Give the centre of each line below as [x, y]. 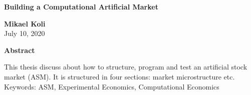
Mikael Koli [25, 23]
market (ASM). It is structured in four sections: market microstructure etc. [119, 76]
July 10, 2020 [25, 33]
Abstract [20, 50]
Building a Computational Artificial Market [81, 6]
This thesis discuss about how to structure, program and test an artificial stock [126, 67]
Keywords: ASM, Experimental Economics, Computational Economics [112, 86]
